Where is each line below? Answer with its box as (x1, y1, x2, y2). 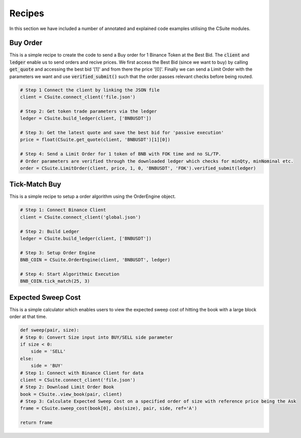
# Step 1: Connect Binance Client (20, 207, 106, 213)
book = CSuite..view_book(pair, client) (20, 391, 122, 397)
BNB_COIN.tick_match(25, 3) (20, 278, 90, 284)
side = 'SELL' (31, 348, 66, 355)
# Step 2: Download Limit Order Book (20, 384, 114, 390)
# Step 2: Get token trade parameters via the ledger (20, 108, 157, 114)
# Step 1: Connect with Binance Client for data (20, 370, 144, 376)
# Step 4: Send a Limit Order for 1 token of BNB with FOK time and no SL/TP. (20, 151, 221, 157)
